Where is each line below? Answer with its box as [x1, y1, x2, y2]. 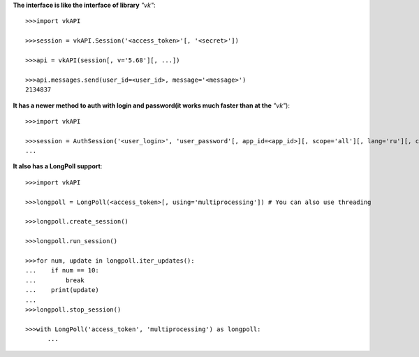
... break [25, 276, 84, 284]
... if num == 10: [25, 266, 99, 275]
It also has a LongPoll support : [13, 162, 103, 170]
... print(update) [25, 286, 99, 294]
